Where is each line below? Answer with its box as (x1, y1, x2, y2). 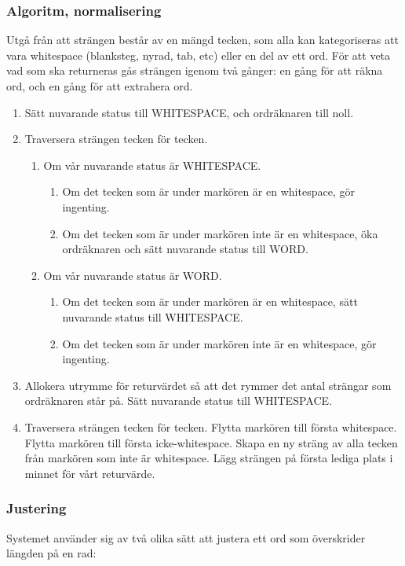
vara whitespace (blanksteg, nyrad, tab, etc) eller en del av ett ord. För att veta (6, 46, 391, 63)
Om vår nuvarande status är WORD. (43, 266, 222, 283)
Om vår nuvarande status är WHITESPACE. (43, 156, 261, 173)
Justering (6, 498, 67, 518)
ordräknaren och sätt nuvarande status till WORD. (62, 241, 308, 257)
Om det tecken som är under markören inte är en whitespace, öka (62, 225, 378, 241)
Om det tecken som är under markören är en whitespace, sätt (62, 293, 358, 310)
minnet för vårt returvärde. (24, 465, 155, 481)
